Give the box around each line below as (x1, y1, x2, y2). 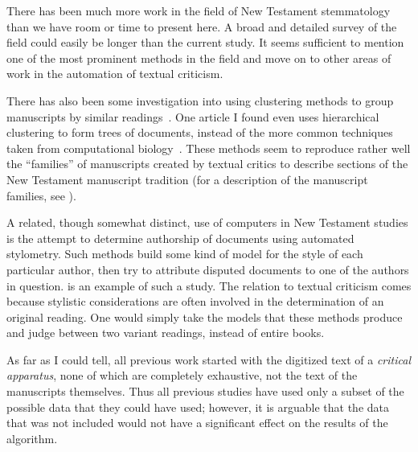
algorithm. (6, 429, 58, 446)
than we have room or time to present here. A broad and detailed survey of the (6, 18, 397, 35)
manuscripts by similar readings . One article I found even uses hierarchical (6, 108, 379, 125)
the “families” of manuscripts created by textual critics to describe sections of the (6, 155, 408, 172)
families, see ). (6, 187, 76, 203)
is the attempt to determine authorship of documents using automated (6, 229, 354, 246)
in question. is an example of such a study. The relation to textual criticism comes (6, 277, 412, 294)
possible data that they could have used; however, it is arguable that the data (6, 398, 389, 415)
